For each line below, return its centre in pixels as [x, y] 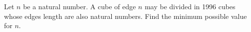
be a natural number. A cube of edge [80, 6]
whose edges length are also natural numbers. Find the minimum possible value [125, 16]
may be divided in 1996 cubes [190, 6]
